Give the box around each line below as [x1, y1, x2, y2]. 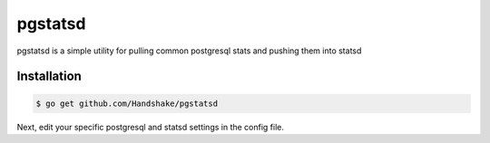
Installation [16, 69, 82, 84]
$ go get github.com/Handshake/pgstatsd [35, 98, 218, 109]
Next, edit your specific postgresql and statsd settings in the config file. [16, 121, 285, 132]
